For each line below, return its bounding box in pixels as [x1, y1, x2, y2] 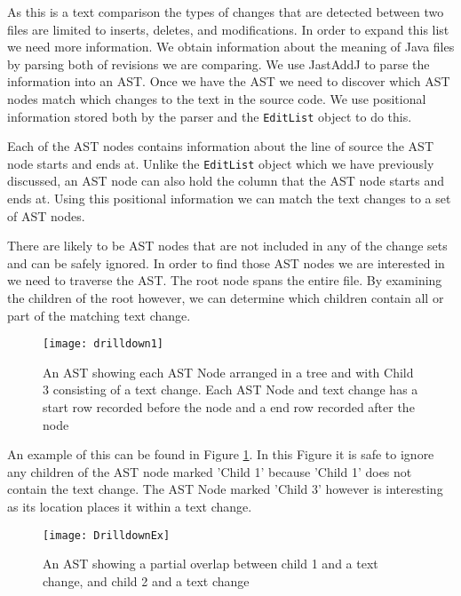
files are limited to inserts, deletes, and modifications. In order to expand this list [7, 20, 449, 38]
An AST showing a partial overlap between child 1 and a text [43, 554, 378, 573]
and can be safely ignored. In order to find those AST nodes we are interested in [7, 253, 445, 272]
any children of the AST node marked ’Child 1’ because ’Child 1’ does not [7, 462, 412, 481]
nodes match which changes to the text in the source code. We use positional [7, 89, 426, 107]
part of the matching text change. [7, 306, 191, 324]
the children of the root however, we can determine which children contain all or [7, 289, 444, 307]
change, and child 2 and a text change [43, 571, 250, 590]
